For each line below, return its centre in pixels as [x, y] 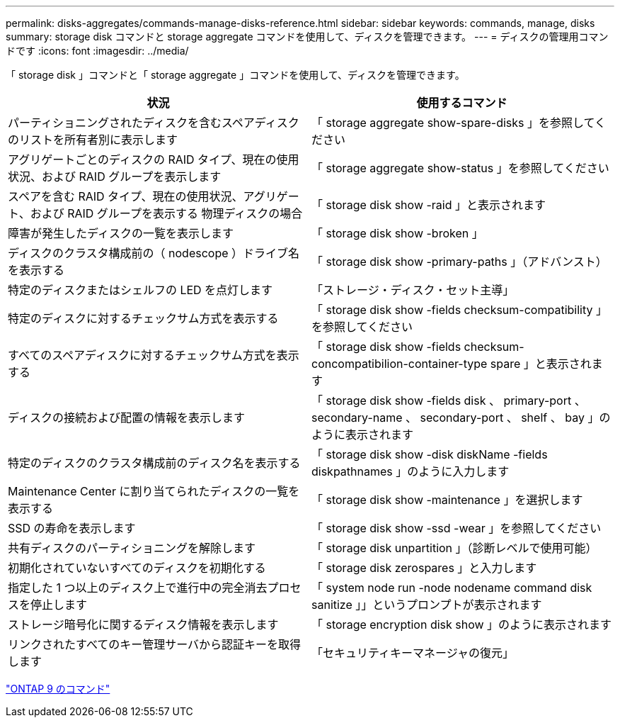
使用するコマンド [462, 103]
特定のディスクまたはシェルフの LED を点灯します [140, 290]
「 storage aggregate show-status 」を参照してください [460, 168]
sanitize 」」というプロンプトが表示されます [427, 605]
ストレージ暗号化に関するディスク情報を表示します [143, 624]
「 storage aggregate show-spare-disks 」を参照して [453, 123]
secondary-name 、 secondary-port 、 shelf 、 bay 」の [461, 417]
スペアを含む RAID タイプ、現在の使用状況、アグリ [142, 196]
